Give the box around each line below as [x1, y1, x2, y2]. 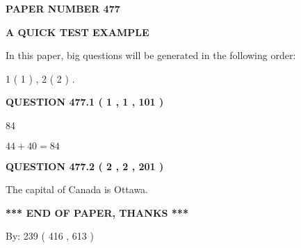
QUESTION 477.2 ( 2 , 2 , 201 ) [6, 158, 164, 173]
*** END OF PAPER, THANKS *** [6, 205, 188, 220]
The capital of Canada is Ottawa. [6, 182, 149, 197]
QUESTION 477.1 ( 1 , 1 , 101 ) [6, 94, 164, 109]
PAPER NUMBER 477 [6, 1, 120, 15]
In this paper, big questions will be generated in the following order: [6, 48, 296, 63]
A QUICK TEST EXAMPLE [6, 24, 149, 39]
